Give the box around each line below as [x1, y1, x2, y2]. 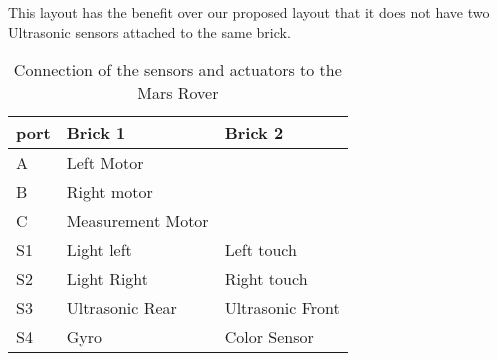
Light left [66, 238, 132, 262]
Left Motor [66, 151, 144, 175]
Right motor [66, 180, 153, 204]
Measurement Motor [66, 209, 209, 233]
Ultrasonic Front [224, 296, 340, 320]
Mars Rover [137, 81, 219, 105]
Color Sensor [224, 325, 314, 349]
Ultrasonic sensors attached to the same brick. [8, 21, 291, 42]
